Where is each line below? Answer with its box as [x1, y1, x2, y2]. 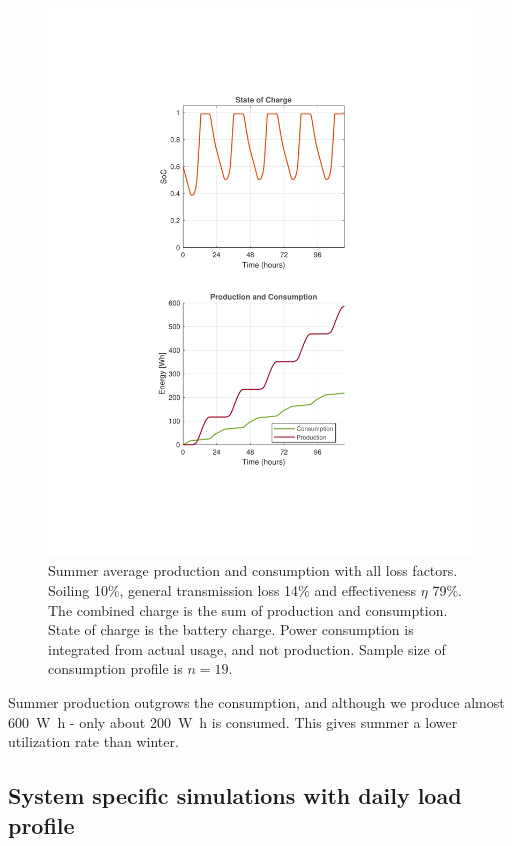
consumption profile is [48, 658, 183, 679]
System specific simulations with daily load [8, 780, 462, 811]
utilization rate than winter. [8, 731, 179, 752]
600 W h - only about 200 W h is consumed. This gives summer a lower [8, 711, 458, 732]
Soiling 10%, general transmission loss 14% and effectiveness [48, 580, 417, 601]
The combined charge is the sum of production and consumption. [48, 599, 448, 620]
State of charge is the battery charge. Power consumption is [48, 619, 414, 640]
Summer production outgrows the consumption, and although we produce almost [8, 692, 505, 713]
